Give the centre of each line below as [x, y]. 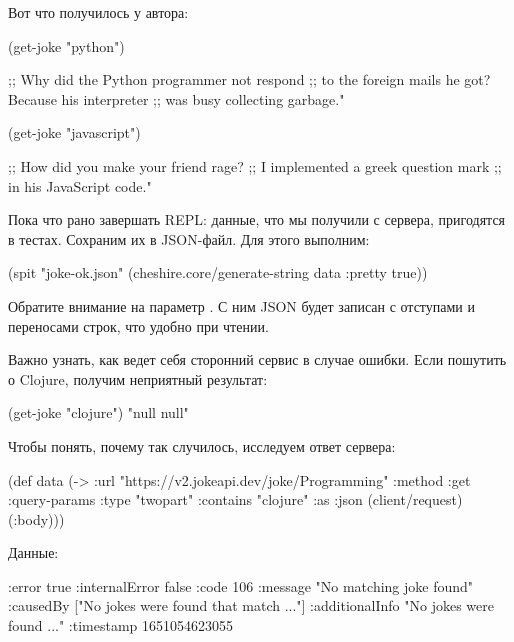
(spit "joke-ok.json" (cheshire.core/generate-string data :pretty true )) [218, 272]
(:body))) [36, 518]
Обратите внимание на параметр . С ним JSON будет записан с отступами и [241, 305]
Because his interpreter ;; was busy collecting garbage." [176, 98]
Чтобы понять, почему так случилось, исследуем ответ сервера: [202, 445]
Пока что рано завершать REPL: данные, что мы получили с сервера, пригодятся [257, 219]
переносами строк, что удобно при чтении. [138, 325]
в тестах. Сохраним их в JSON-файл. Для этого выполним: [189, 238]
